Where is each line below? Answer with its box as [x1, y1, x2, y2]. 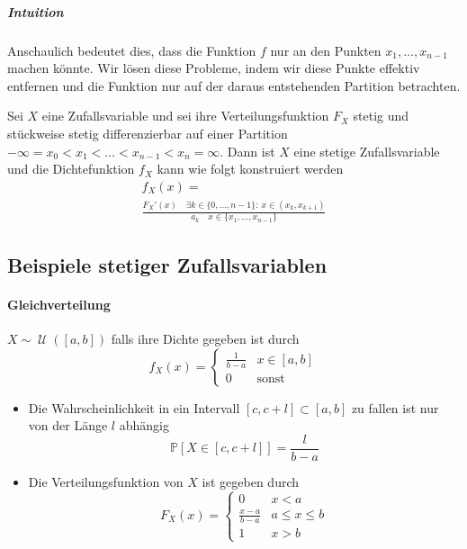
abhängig [119, 416, 169, 435]
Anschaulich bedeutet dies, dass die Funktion [7, 40, 256, 59]
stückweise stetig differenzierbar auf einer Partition [7, 123, 288, 142]
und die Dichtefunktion [7, 159, 135, 178]
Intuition [7, 2, 64, 21]
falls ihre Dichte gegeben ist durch [111, 328, 300, 347]
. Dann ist [220, 141, 275, 160]
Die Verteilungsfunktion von [28, 472, 184, 490]
